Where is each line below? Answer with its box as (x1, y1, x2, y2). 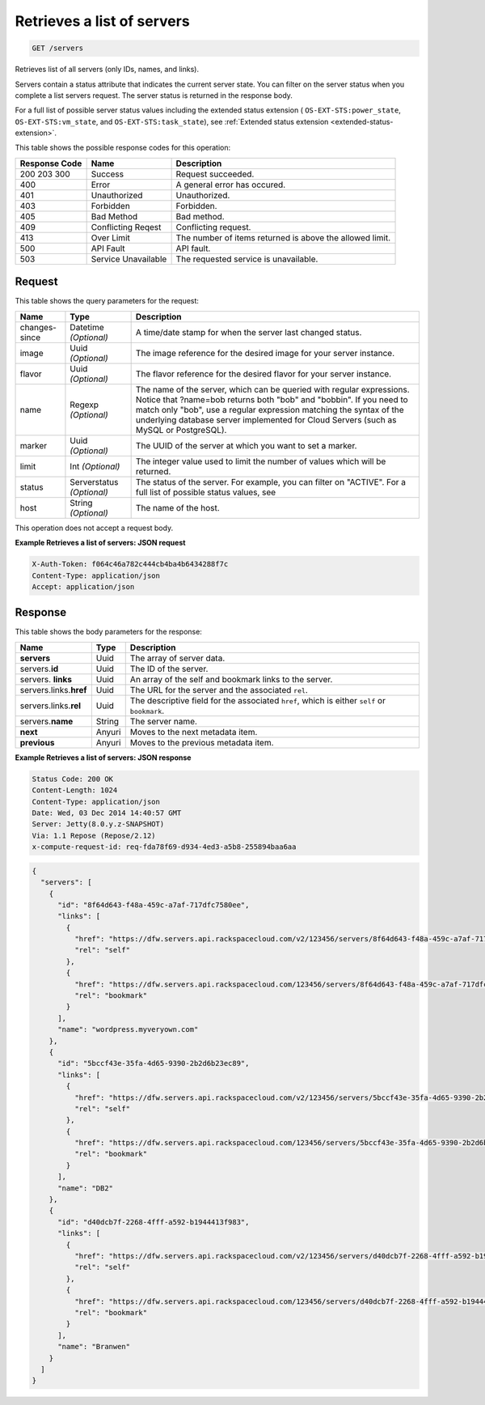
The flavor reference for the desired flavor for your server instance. (135, 368, 392, 380)
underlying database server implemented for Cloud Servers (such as (135, 414, 397, 425)
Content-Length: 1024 (32, 786, 118, 795)
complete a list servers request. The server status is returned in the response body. (15, 90, 293, 100)
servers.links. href (19, 684, 87, 695)
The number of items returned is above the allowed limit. (175, 231, 391, 243)
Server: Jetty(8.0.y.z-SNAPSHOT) (32, 820, 165, 829)
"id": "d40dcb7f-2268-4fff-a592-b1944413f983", (57, 1217, 250, 1226)
